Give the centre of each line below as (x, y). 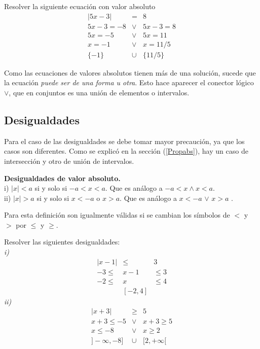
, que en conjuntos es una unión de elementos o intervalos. (99, 92)
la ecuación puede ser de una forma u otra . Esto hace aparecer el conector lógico (129, 82)
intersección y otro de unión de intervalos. (69, 161)
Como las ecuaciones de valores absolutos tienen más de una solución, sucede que (130, 72)
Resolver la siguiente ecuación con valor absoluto (80, 6)
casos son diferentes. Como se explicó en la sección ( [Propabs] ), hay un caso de (126, 151)
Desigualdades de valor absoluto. (62, 178)
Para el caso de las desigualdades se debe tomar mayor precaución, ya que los (124, 141)
